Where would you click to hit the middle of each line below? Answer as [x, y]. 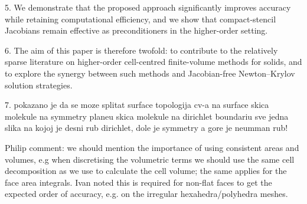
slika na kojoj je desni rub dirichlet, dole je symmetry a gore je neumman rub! [146, 128]
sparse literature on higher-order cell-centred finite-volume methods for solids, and [153, 62]
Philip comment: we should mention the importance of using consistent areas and [152, 147]
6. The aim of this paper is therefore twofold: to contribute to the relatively [141, 50]
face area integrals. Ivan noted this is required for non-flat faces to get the [138, 182]
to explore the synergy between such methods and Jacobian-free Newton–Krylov [150, 73]
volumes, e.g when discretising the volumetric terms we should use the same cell [150, 159]
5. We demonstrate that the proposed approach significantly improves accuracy [148, 7]
